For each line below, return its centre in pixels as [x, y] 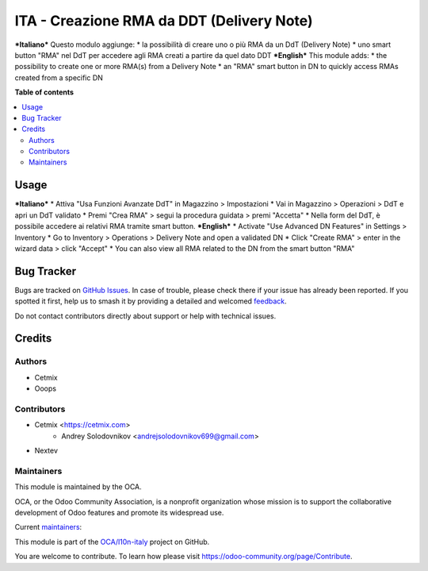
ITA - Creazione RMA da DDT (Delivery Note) [164, 21]
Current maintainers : [48, 527]
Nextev [46, 451]
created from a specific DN [59, 77]
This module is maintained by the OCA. [78, 487]
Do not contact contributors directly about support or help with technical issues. [145, 316]
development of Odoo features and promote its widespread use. [119, 513]
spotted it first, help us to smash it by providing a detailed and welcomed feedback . [151, 301]
